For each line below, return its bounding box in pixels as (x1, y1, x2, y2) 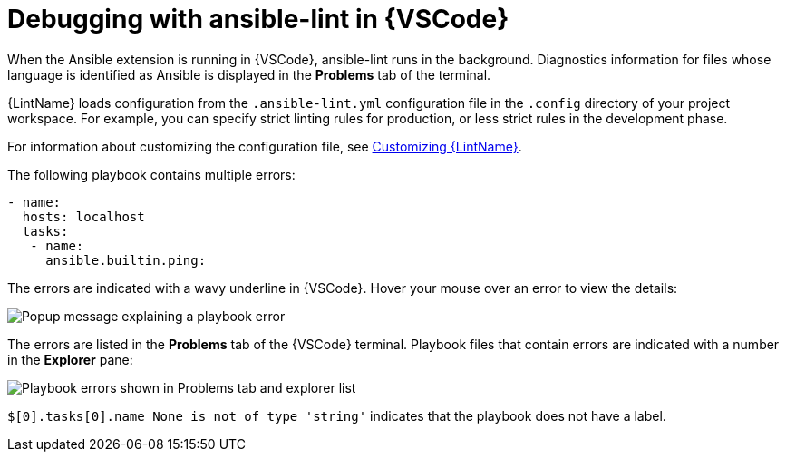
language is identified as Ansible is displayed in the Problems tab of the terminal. (7, 66, 491, 83)
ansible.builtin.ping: (45, 252, 207, 268)
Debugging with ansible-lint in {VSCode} (7, 4, 509, 34)
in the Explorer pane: (7, 351, 133, 367)
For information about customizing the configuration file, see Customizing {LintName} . (7, 138, 522, 154)
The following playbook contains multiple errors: (7, 166, 296, 182)
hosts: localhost (22, 209, 145, 224)
